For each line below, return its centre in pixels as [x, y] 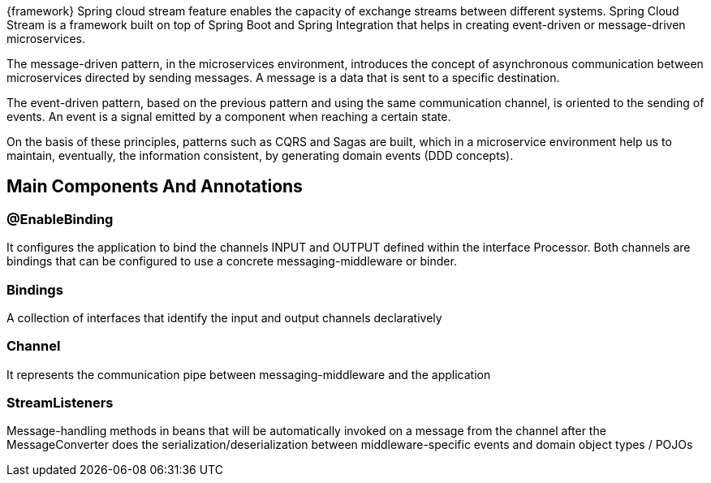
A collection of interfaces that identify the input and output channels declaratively [224, 317]
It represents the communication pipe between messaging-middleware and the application [249, 374]
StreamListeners [60, 403]
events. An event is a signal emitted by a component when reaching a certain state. [229, 116]
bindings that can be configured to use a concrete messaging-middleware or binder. [232, 261]
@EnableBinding [60, 219]
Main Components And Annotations [155, 187]
